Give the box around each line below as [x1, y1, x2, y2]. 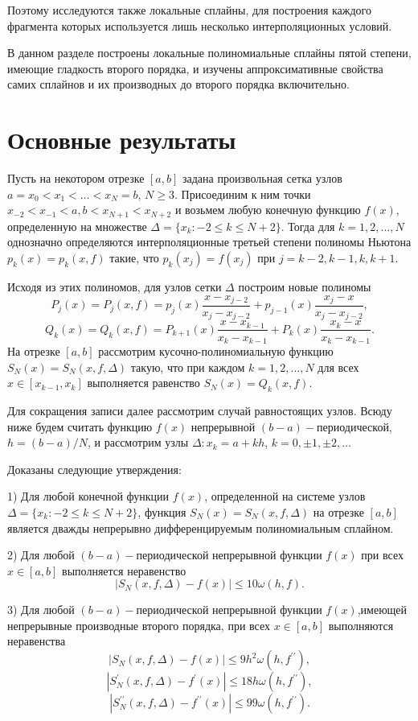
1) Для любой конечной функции [7, 488, 170, 505]
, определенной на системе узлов [204, 488, 366, 505]
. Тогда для [281, 217, 335, 234]
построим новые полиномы [238, 278, 371, 295]
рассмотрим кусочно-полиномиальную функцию [98, 342, 334, 359]
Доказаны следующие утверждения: [7, 460, 182, 477]
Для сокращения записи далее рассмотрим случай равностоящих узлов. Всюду [7, 402, 392, 418]
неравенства [7, 632, 66, 649]
